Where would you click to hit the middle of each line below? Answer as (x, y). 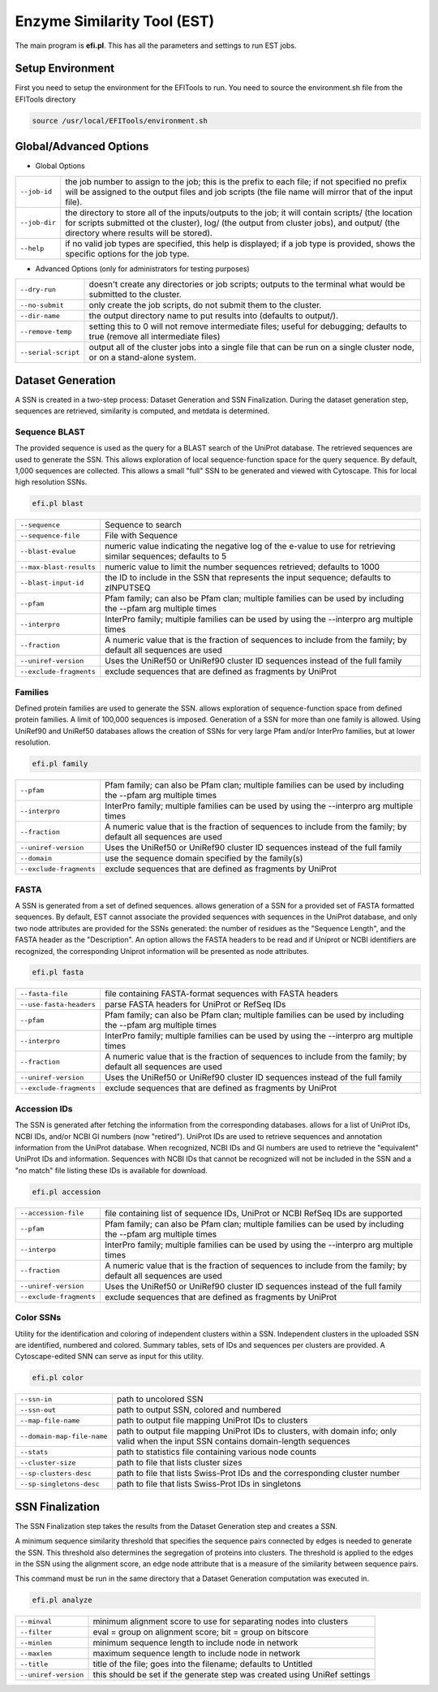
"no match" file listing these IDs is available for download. (112, 1170)
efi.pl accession (67, 1192)
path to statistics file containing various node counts (216, 1452)
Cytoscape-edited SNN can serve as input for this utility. (109, 1357)
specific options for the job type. (127, 253)
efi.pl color (58, 1378)
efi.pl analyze (62, 1600)
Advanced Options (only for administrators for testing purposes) (143, 269)
